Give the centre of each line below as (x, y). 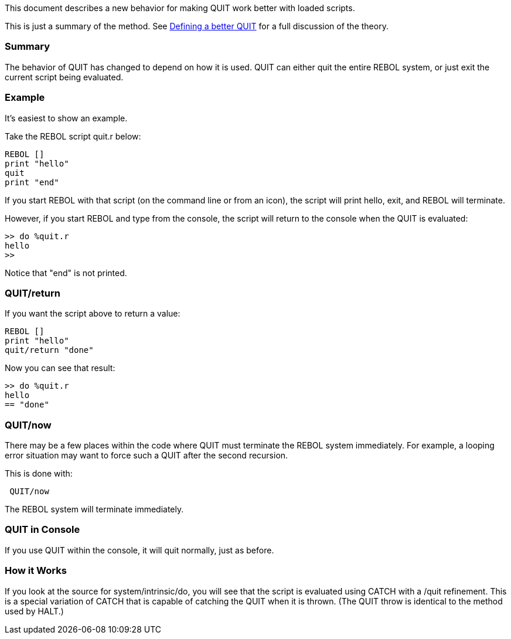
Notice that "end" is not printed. (66, 273)
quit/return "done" (49, 350)
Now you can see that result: (60, 368)
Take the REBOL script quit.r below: (73, 136)
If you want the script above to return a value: (93, 314)
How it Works (36, 571)
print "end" (32, 182)
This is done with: (39, 473)
